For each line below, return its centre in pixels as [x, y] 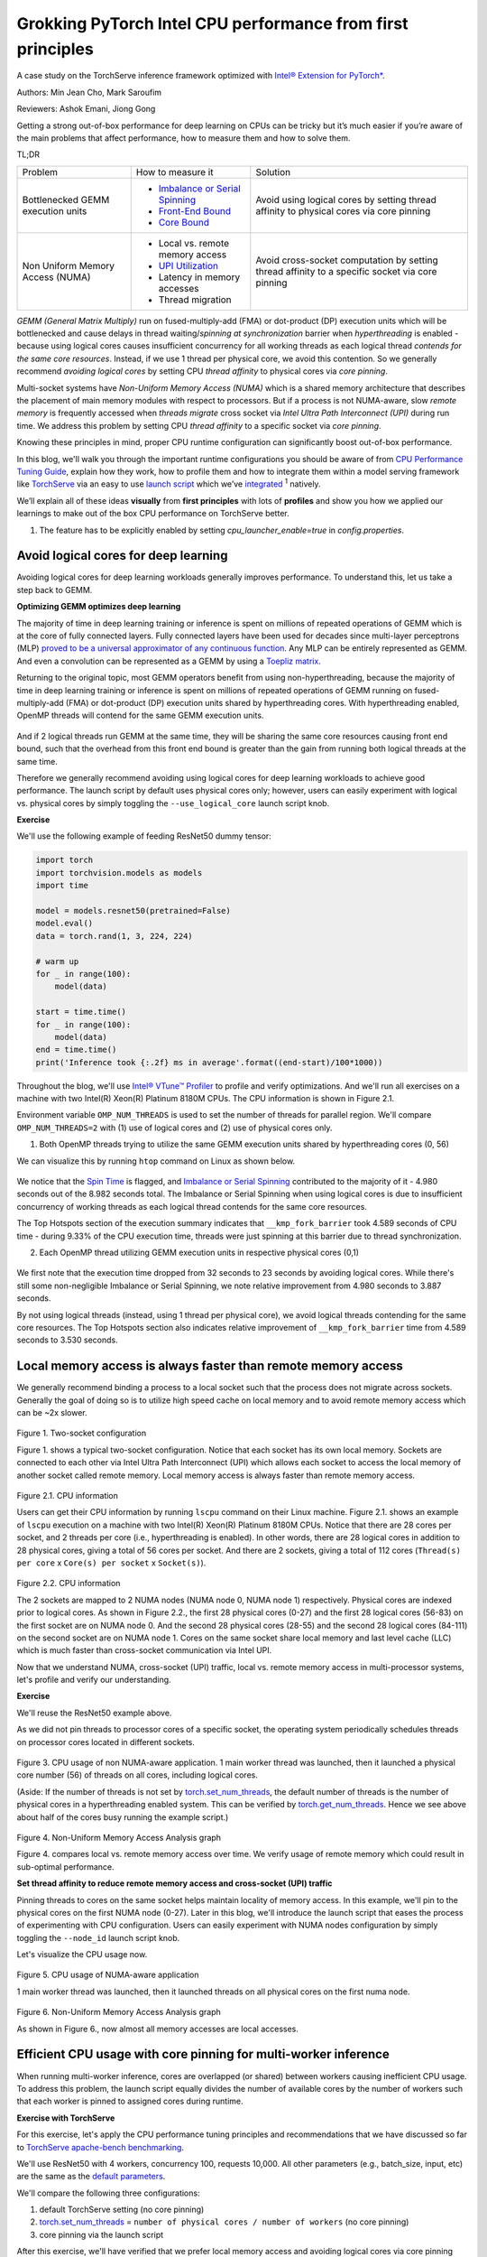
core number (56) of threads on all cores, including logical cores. [138, 1775]
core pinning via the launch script [101, 2234]
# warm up [57, 961]
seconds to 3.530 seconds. [67, 1340]
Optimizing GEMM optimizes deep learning [99, 607]
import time [62, 886]
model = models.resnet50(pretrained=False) [133, 911]
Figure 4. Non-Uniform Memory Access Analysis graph [119, 1837]
